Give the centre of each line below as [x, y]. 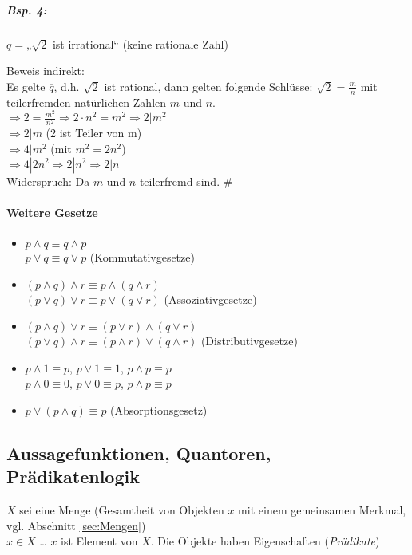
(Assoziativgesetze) [210, 299]
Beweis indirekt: [46, 71]
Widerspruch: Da [48, 181]
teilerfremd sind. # [186, 181]
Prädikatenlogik [73, 476]
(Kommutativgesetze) [142, 256]
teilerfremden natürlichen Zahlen [87, 102]
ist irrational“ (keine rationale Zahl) [140, 43]
